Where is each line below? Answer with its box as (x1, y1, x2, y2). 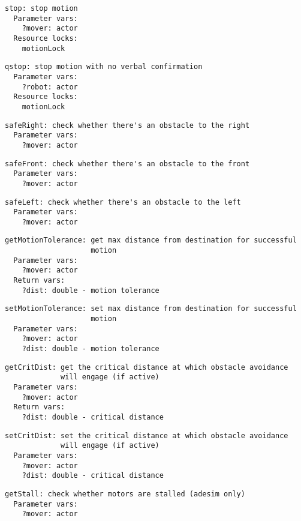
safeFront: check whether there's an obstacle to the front (5, 159, 250, 168)
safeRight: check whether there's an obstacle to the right (5, 121, 250, 130)
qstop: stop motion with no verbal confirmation (5, 62, 203, 71)
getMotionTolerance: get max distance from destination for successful (5, 236, 297, 245)
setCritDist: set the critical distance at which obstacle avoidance (5, 431, 288, 440)
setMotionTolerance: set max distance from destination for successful (5, 304, 297, 313)
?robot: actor (22, 82, 78, 91)
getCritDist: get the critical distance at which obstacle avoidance (5, 363, 288, 372)
